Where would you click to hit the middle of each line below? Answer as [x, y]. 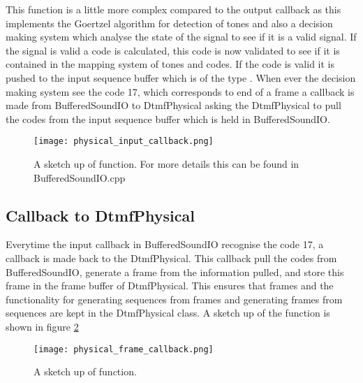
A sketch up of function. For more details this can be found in [166, 164]
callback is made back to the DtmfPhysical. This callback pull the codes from [171, 258]
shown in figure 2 [42, 326]
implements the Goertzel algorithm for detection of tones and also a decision [169, 23]
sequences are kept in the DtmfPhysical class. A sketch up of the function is [168, 313]
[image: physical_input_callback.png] [124, 142]
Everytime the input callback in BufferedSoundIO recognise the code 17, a [165, 244]
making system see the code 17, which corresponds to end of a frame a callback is [180, 91]
